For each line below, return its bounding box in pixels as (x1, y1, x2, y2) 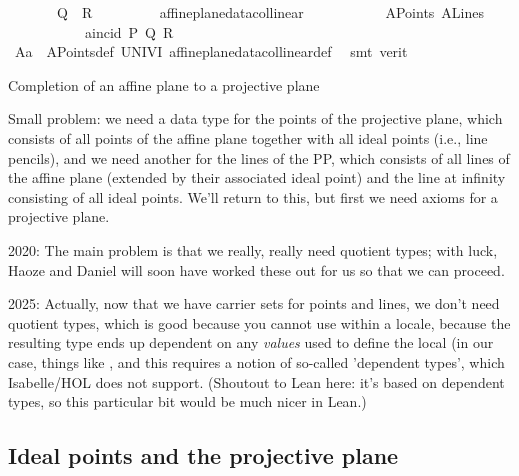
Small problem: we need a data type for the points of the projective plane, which (8, 108, 503, 129)
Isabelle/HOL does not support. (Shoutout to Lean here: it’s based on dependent (8, 371, 505, 392)
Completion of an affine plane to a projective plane (8, 74, 320, 95)
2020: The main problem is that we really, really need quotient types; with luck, (8, 239, 498, 260)
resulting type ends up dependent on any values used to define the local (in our (8, 332, 494, 353)
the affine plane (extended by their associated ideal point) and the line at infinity (8, 167, 506, 188)
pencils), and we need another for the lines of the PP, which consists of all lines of (8, 147, 510, 168)
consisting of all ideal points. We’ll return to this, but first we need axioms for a (8, 186, 498, 207)
